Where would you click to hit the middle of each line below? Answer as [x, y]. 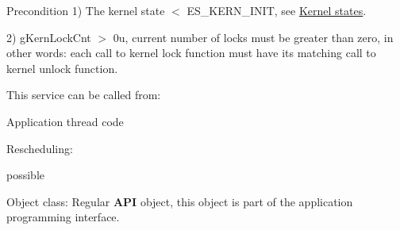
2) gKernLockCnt [49, 37]
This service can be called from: [84, 95]
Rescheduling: [40, 148]
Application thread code [65, 121]
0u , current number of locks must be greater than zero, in [253, 37]
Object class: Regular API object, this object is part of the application [180, 201]
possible [25, 175]
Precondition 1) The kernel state [86, 10]
